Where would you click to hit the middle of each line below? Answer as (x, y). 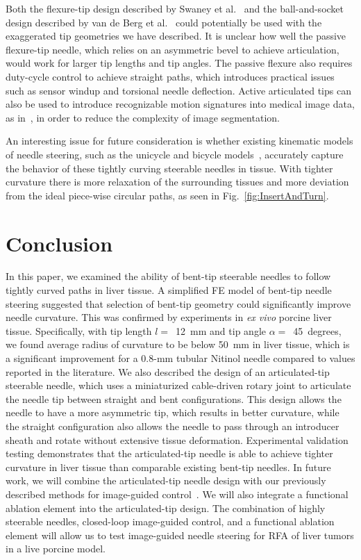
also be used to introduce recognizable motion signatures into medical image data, (180, 104)
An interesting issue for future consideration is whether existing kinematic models (179, 141)
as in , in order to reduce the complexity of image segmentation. (143, 117)
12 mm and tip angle (221, 330)
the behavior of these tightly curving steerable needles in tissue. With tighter (169, 168)
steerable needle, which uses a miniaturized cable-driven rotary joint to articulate (178, 385)
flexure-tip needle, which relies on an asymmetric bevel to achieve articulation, (173, 49)
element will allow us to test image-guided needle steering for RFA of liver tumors (180, 535)
